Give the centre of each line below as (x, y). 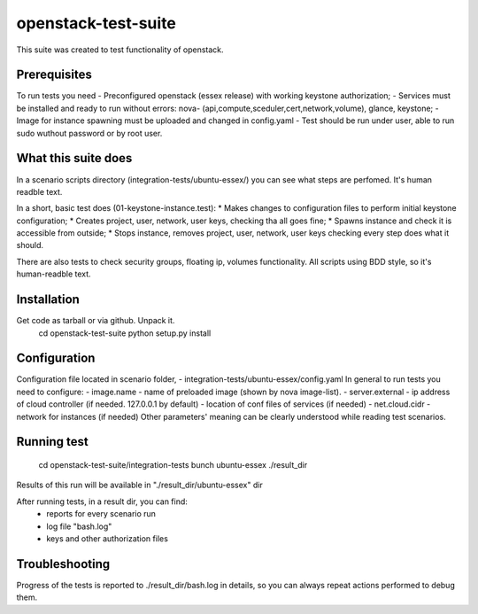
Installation (48, 300)
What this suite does (74, 158)
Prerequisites (54, 75)
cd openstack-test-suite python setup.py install (125, 333)
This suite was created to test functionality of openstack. (120, 50)
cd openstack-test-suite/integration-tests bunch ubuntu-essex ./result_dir (173, 465)
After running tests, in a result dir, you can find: (102, 501)
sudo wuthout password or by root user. (89, 133)
